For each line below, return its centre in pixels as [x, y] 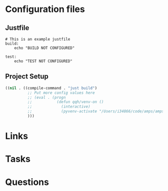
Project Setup [27, 76]
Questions [27, 182]
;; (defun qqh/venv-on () [65, 102]
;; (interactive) [59, 107]
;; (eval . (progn [46, 97]
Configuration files [45, 9]
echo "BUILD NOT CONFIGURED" [44, 48]
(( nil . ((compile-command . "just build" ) [51, 88]
